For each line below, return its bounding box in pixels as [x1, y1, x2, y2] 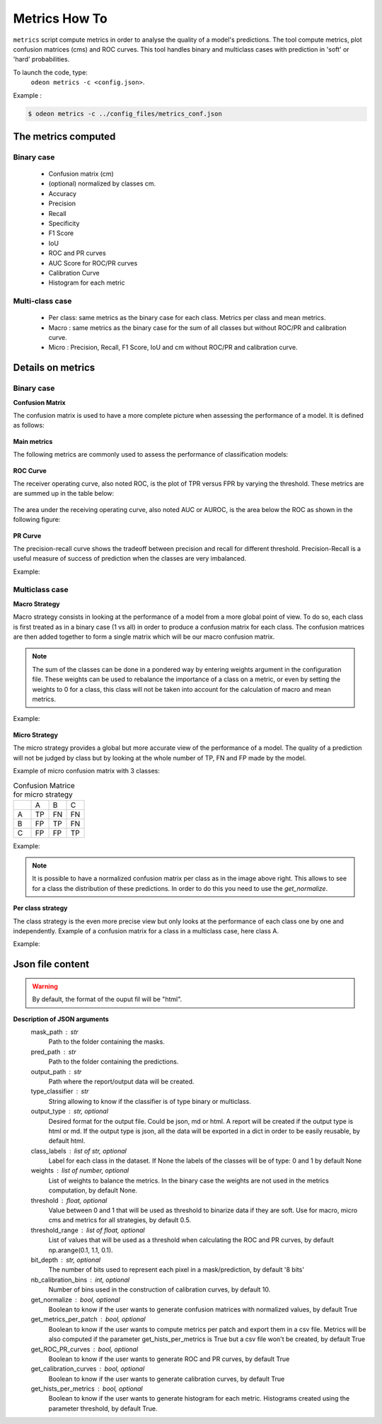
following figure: [13, 516, 61, 524]
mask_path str [30, 1027, 79, 1036]
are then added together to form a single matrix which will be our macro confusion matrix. [13, 632, 275, 641]
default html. [48, 1137, 86, 1145]
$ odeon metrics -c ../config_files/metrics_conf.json [28, 110, 222, 118]
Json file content [13, 958, 90, 970]
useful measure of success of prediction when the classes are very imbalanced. [13, 554, 247, 563]
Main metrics [13, 437, 53, 445]
